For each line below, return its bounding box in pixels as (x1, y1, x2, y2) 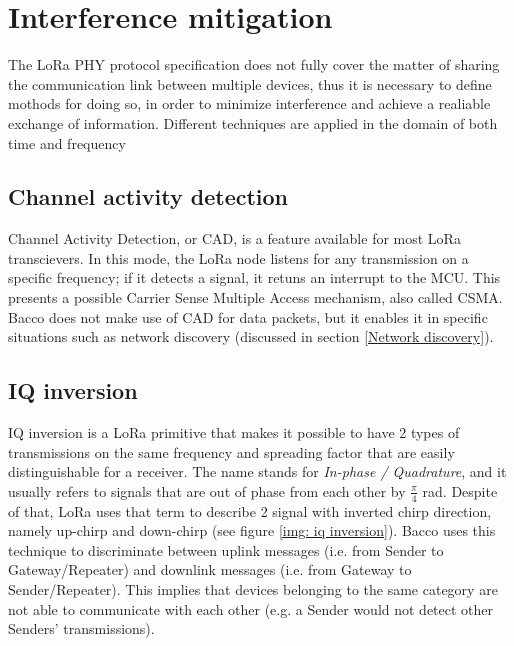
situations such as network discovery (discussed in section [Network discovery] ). (8, 326, 494, 347)
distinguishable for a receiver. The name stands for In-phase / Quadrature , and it (8, 461, 507, 482)
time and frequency (8, 132, 126, 153)
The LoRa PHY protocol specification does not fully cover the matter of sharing (8, 54, 500, 75)
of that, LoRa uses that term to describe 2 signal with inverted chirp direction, (8, 500, 492, 521)
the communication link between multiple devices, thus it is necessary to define (8, 73, 492, 94)
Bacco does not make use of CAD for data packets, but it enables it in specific (8, 306, 488, 327)
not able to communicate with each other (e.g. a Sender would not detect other (8, 598, 494, 619)
